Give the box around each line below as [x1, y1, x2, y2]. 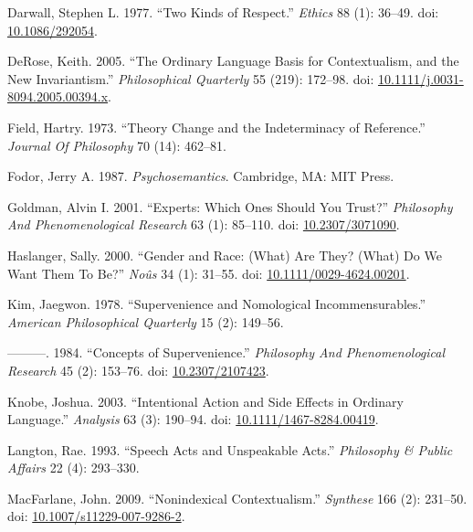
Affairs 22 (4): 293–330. [7, 458, 140, 477]
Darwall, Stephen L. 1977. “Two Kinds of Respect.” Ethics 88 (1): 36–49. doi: [7, 3, 439, 21]
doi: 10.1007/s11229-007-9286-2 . [7, 506, 185, 526]
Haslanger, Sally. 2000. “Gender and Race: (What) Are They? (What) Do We [7, 245, 442, 264]
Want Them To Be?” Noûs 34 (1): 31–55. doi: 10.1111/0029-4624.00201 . [7, 263, 410, 282]
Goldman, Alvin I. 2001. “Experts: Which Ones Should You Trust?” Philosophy [7, 197, 453, 216]
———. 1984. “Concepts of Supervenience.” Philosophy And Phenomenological [7, 343, 446, 362]
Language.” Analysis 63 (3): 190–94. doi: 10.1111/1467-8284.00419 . [7, 410, 379, 429]
